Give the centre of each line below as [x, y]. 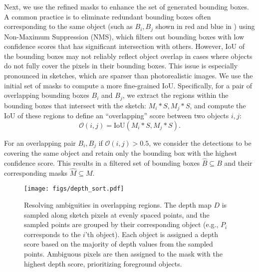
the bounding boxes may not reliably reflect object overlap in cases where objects [128, 56]
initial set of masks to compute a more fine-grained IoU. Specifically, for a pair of [128, 85]
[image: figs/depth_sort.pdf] [74, 189]
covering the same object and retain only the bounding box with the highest [121, 153]
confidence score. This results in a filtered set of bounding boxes [102, 162]
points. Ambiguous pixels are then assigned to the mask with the [123, 254]
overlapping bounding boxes [47, 95]
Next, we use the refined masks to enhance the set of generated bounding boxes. [127, 6]
